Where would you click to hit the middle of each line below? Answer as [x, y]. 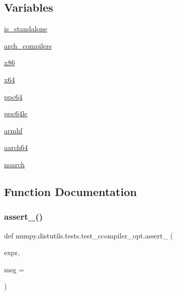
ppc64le [16, 113]
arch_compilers [28, 45]
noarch [14, 164]
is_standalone [26, 29]
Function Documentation [71, 191]
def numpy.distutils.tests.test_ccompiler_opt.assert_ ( [89, 235]
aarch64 [16, 147]
